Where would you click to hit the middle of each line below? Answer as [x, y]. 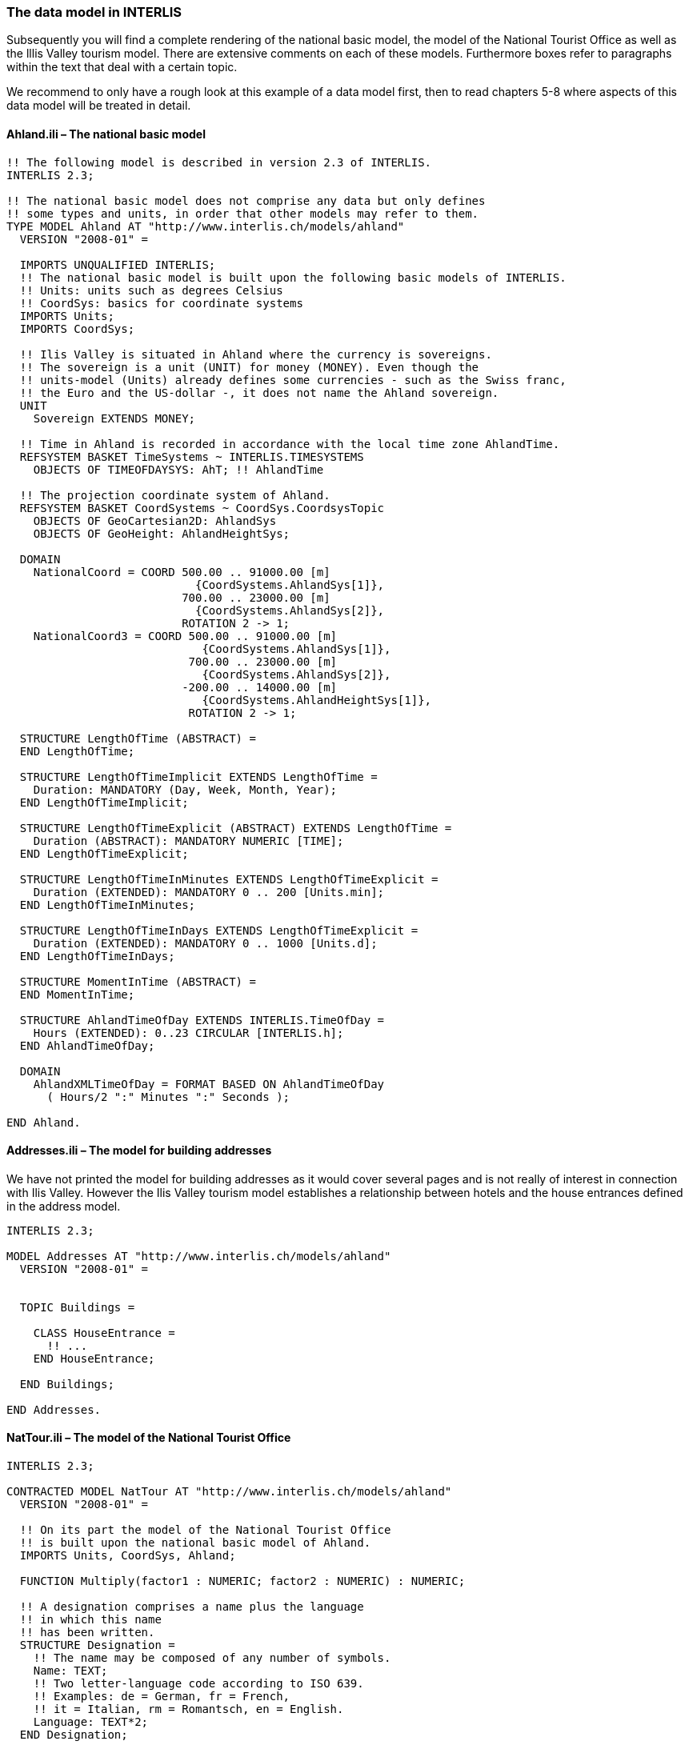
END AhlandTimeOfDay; [87, 1045]
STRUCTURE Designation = [97, 1645]
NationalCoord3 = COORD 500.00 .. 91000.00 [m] [185, 636]
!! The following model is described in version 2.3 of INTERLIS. [219, 162]
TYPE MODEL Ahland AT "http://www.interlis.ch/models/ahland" [206, 226]
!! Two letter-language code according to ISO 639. [198, 1684]
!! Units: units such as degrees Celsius [151, 290]
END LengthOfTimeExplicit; [104, 853]
